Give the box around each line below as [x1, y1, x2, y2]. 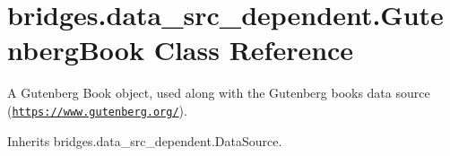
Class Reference [153, 31, 354, 68]
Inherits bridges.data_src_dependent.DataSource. [7, 131, 282, 150]
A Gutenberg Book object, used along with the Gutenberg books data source [7, 83, 430, 102]
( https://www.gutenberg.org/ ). [7, 100, 187, 119]
